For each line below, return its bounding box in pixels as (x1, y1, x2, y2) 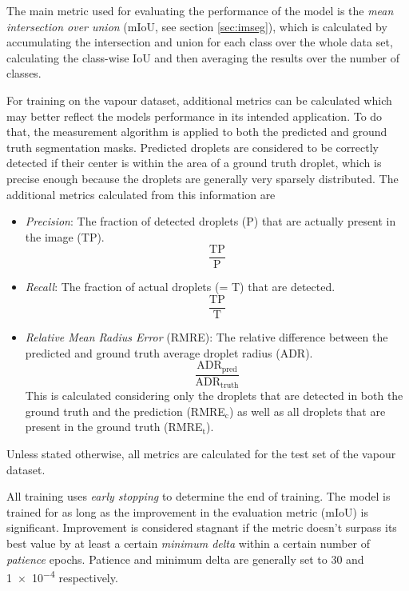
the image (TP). (25, 228, 105, 245)
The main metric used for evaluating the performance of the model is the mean (6, 2, 394, 18)
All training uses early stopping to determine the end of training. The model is (6, 488, 391, 505)
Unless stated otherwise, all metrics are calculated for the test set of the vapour (6, 445, 396, 461)
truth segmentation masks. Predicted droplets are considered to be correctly (6, 138, 379, 155)
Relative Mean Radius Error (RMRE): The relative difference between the (25, 329, 388, 345)
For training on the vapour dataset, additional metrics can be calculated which (6, 91, 392, 108)
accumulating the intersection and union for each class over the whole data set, (6, 34, 393, 50)
